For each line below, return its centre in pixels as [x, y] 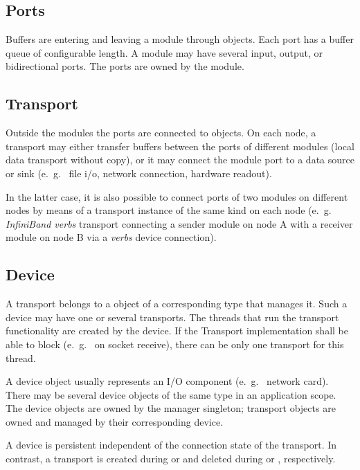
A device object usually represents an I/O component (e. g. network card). [167, 381]
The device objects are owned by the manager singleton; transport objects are [171, 408]
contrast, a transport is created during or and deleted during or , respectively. [171, 459]
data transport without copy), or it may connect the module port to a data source [180, 160]
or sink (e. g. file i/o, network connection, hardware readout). [139, 173]
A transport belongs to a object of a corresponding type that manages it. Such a [177, 304]
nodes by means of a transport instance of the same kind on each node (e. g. [169, 210]
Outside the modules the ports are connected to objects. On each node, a [161, 133]
